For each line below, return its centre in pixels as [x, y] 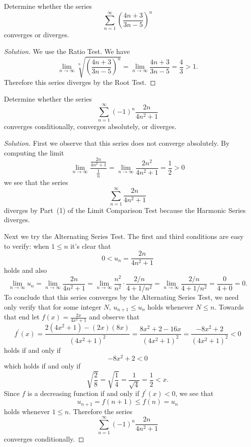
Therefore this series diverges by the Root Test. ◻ [80, 82]
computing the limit [34, 152]
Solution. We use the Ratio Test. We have [67, 51]
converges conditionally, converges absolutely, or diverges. [90, 126]
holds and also [26, 270]
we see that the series [36, 182]
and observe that [114, 317]
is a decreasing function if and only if [84, 393]
